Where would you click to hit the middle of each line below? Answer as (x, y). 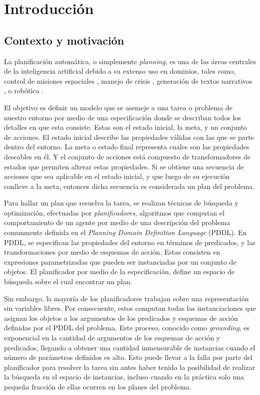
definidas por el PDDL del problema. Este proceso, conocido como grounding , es (127, 328)
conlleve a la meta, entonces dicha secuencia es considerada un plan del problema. (129, 186)
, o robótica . (24, 90)
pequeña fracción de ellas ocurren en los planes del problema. (98, 386)
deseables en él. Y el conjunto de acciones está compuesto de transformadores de (127, 156)
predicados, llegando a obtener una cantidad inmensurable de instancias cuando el (130, 347)
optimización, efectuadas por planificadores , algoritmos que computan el (114, 212)
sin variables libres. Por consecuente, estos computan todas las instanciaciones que (130, 308)
